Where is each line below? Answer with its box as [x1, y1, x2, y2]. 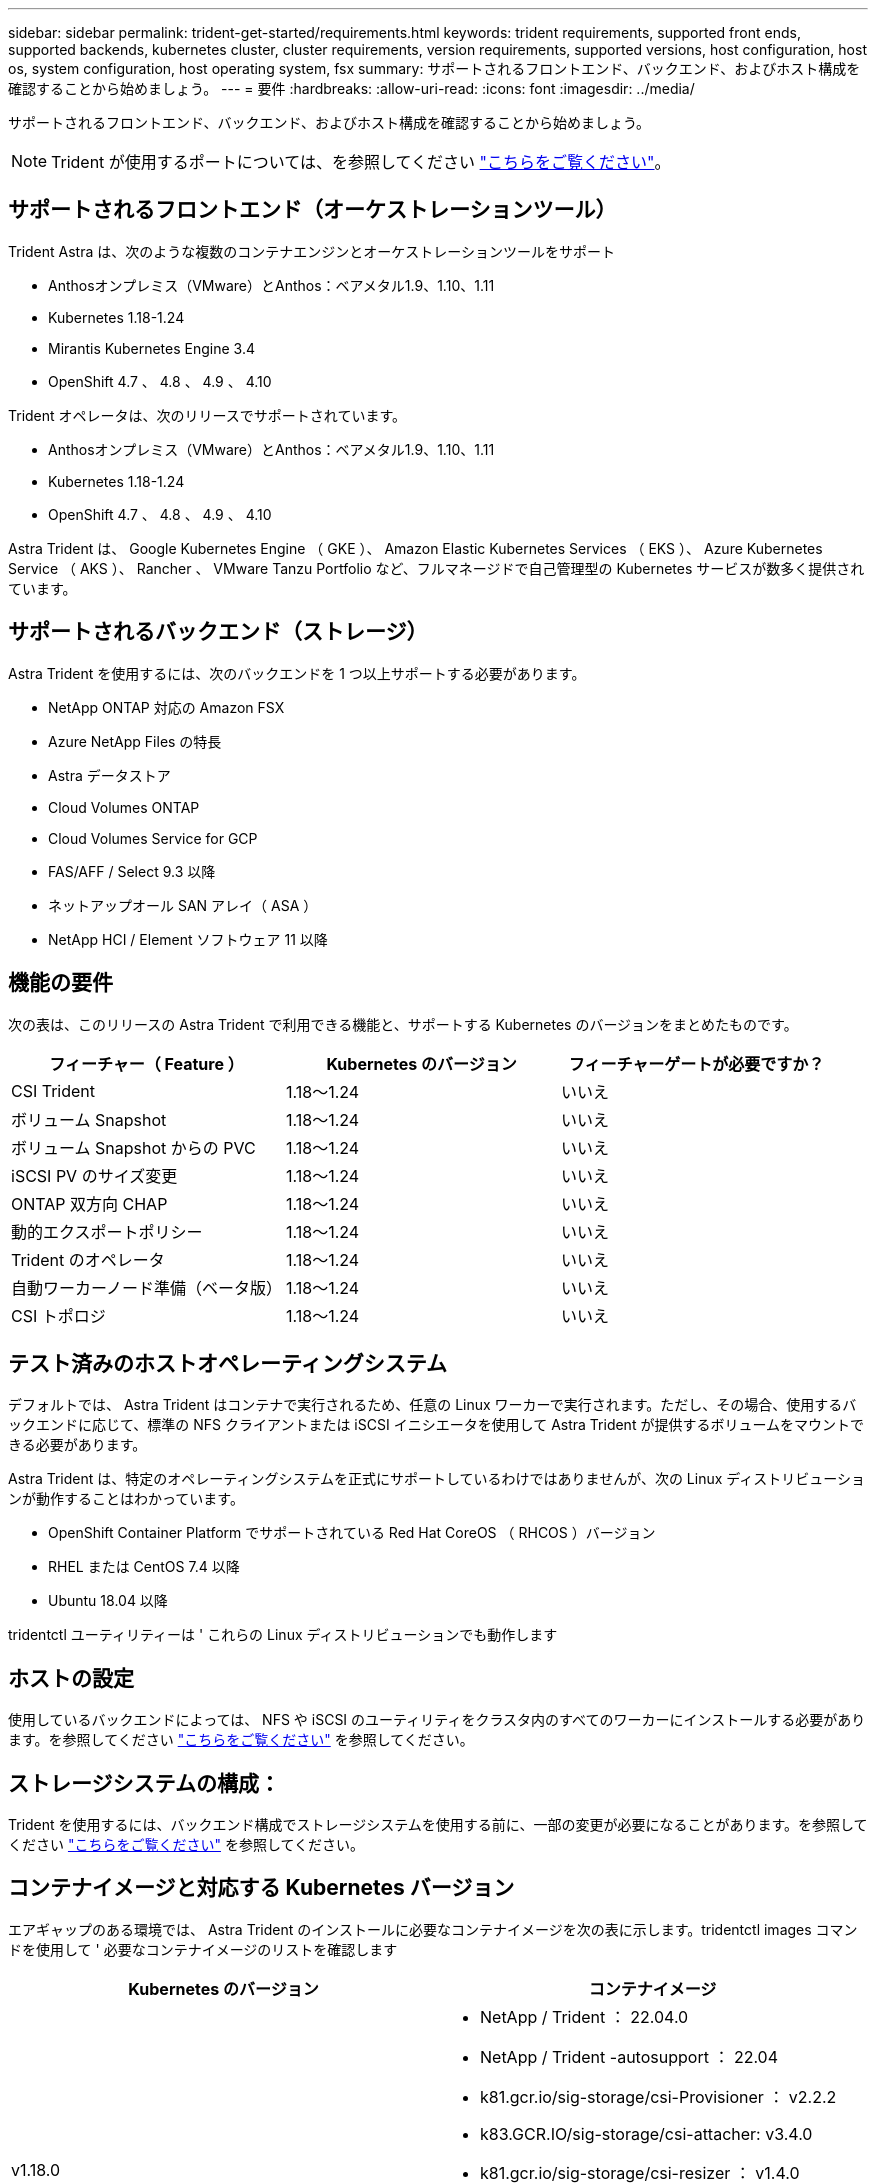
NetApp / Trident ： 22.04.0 [480, 2006, 689, 2027]
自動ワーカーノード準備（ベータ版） [11, 1277, 283, 1298]
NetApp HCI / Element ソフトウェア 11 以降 [48, 930, 328, 948]
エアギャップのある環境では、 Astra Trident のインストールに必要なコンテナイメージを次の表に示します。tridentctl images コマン [8, 1920, 858, 1938]
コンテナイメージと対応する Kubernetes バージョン [8, 1875, 515, 1901]
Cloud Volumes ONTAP [48, 798, 200, 816]
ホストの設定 [8, 1665, 134, 1691]
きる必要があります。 [8, 1436, 147, 1454]
